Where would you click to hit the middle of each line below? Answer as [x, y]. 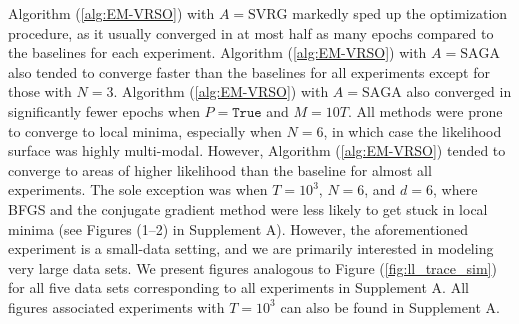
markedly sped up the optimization [400, 13]
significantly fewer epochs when [104, 110]
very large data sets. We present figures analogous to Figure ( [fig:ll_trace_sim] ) [252, 267]
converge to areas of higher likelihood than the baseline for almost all [220, 169]
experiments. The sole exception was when [138, 189]
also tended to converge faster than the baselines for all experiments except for [249, 71]
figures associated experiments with [116, 306]
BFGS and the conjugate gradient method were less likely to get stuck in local [248, 208]
